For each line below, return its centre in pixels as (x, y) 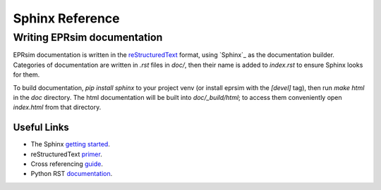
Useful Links (41, 128)
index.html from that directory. (57, 107)
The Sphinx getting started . (71, 144)
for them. (26, 75)
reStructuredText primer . (66, 154)
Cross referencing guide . (67, 164)
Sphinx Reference (66, 18)
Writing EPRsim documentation (88, 37)
